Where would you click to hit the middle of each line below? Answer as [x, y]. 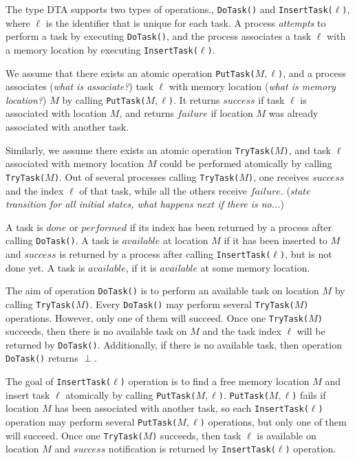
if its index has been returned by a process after [231, 227]
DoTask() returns [42, 358]
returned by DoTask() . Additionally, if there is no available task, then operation [174, 344]
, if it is [141, 267]
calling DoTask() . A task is [62, 240]
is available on [287, 435]
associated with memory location [75, 163]
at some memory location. [255, 267]
